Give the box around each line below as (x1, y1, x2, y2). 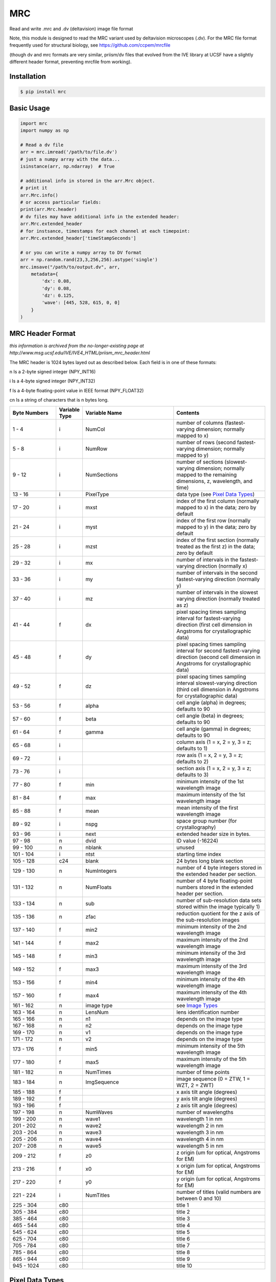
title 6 (176, 1235, 190, 1243)
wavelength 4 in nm (176, 1136, 224, 1143)
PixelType (85, 491, 109, 498)
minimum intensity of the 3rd (176, 949, 246, 956)
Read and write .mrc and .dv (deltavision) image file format (9, 26, 133, 32)
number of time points (176, 1069, 230, 1076)
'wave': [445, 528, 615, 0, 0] (41, 300, 120, 306)
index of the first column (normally (176, 497, 260, 505)
